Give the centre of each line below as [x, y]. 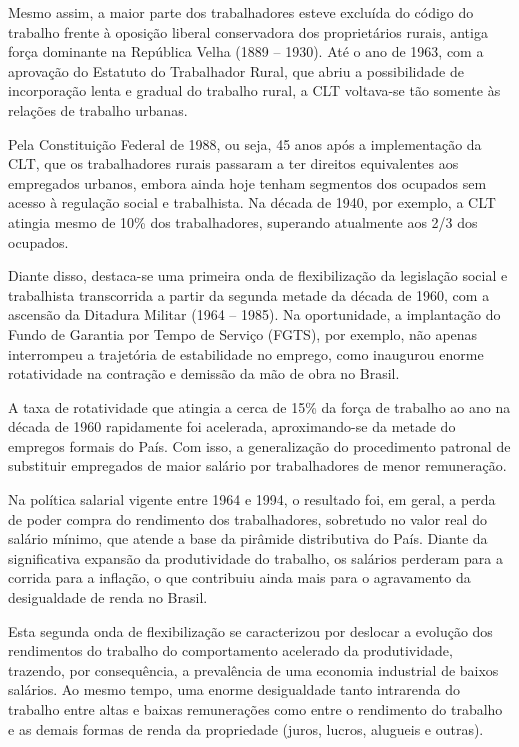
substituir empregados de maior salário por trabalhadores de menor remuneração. [257, 465]
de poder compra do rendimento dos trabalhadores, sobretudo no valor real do [247, 518]
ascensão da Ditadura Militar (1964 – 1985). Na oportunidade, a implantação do [254, 314]
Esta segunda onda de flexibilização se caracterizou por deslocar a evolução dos [250, 630]
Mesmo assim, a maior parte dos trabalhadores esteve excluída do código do [241, 12]
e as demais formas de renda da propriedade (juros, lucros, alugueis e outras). [246, 728]
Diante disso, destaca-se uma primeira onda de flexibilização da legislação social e [258, 275]
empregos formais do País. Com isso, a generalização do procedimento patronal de [259, 445]
